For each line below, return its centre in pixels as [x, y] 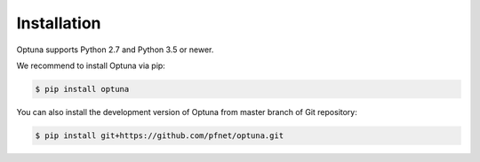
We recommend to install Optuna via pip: [91, 66]
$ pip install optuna [82, 89]
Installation [59, 23]
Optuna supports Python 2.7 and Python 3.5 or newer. [115, 50]
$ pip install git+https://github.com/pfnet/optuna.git [160, 135]
